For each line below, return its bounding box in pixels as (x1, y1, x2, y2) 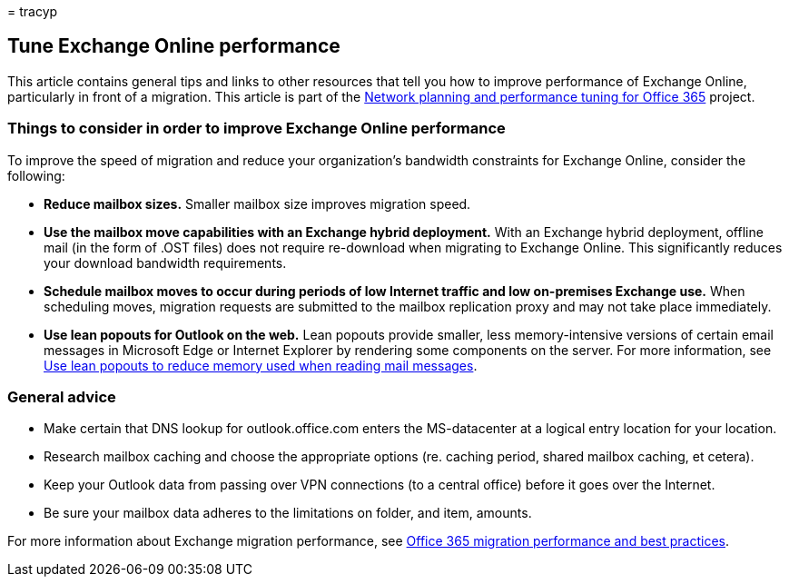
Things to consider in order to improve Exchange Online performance (7, 119, 506, 138)
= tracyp (7, 4, 58, 19)
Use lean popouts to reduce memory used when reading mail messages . (44, 357, 478, 373)
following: (7, 167, 65, 183)
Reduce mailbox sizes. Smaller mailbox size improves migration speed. (44, 195, 471, 212)
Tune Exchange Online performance (7, 35, 340, 58)
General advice (7, 387, 116, 406)
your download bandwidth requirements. (44, 254, 287, 271)
